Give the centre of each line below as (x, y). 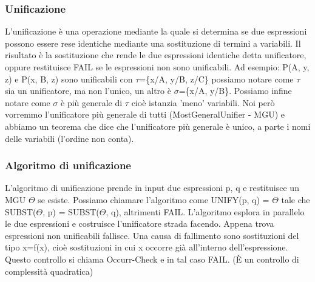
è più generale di (92, 102)
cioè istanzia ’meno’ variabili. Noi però (203, 102)
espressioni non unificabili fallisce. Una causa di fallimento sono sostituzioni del (152, 235)
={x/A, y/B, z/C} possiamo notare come (216, 79)
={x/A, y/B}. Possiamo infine (235, 91)
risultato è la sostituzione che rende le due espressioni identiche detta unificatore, (156, 55)
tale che (296, 199)
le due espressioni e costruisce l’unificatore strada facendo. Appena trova (140, 223)
